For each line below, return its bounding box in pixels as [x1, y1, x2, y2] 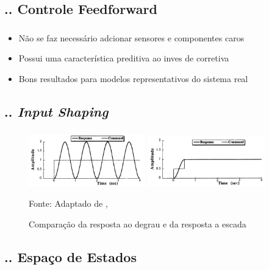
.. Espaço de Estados [4, 247, 137, 266]
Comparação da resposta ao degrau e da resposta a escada [29, 217, 246, 230]
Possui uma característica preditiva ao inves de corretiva [18, 52, 229, 64]
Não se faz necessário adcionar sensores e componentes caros [18, 31, 245, 44]
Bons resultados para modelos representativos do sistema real [18, 72, 248, 85]
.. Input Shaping [4, 102, 109, 120]
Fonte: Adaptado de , [29, 197, 108, 210]
